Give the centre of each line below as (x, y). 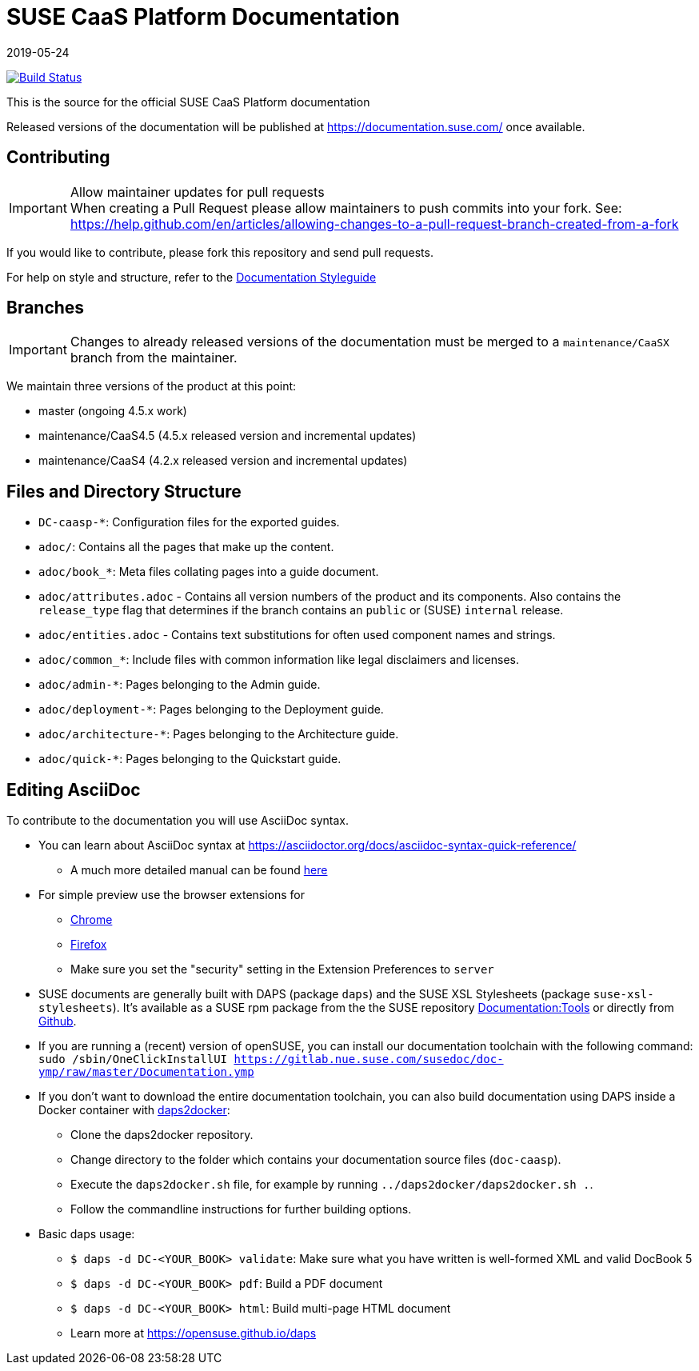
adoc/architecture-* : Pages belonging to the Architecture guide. (219, 734)
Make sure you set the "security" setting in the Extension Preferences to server (282, 969)
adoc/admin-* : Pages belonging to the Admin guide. (180, 685)
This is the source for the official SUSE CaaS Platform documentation (188, 102)
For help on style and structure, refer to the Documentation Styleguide (192, 277)
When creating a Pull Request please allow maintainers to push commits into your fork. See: (346, 208)
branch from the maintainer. (154, 358)
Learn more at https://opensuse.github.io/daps (194, 1333)
